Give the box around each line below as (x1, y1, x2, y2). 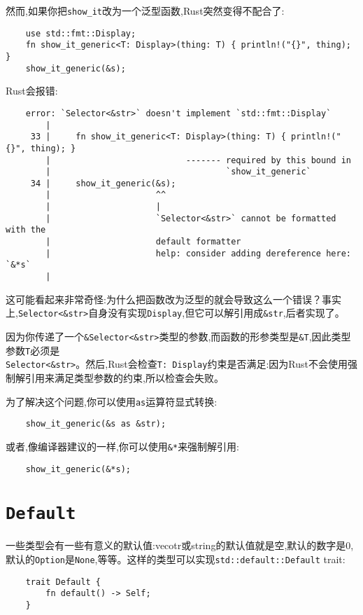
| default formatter (45, 237, 241, 247)
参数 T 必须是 (6, 343, 60, 357)
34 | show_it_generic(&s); (30, 178, 176, 188)
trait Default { (25, 576, 101, 587)
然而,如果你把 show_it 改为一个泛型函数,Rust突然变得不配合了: (6, 4, 285, 18)
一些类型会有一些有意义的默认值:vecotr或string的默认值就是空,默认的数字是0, (6, 538, 354, 553)
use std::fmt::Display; (25, 28, 136, 39)
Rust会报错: (6, 83, 58, 98)
